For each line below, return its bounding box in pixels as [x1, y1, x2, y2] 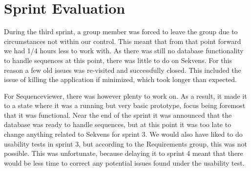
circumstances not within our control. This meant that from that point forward [4, 36, 241, 46]
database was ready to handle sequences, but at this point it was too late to [4, 119, 231, 129]
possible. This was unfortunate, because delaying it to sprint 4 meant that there [4, 148, 243, 158]
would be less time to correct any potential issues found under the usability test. [4, 157, 245, 168]
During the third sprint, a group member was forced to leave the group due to [4, 26, 238, 37]
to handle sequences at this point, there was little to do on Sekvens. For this [4, 55, 232, 65]
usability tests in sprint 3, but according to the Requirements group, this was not [4, 138, 247, 149]
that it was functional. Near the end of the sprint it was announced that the [4, 109, 232, 120]
